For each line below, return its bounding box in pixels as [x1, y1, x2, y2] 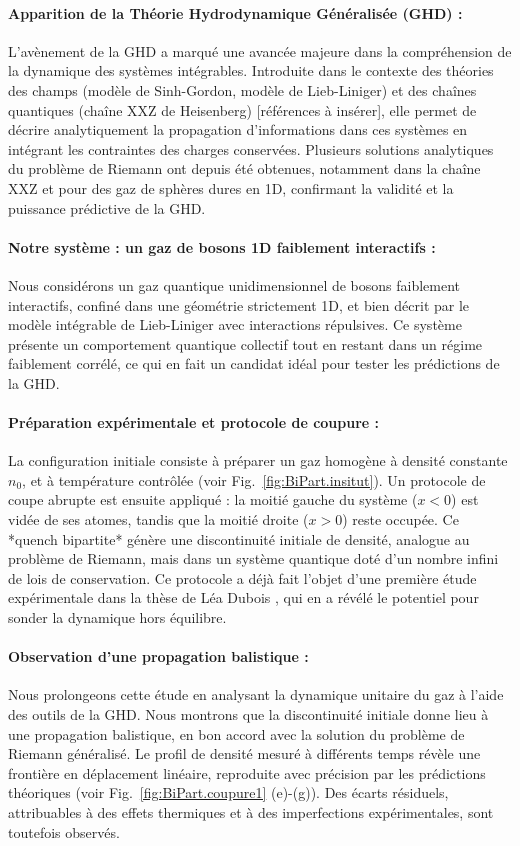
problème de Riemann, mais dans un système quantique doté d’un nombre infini [8, 548, 499, 569]
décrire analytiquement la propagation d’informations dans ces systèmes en [8, 119, 468, 140]
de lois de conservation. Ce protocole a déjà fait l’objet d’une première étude [8, 567, 477, 588]
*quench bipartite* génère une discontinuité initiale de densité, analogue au [8, 528, 470, 549]
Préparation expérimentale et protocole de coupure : [8, 412, 380, 433]
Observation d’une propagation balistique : [8, 646, 309, 667]
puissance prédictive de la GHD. [8, 197, 206, 218]
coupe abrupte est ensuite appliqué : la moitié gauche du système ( [8, 489, 418, 510]
